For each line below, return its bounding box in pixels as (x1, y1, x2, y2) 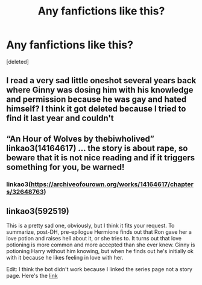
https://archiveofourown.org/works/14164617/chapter (31, 180, 194, 188)
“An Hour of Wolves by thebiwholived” (6, 134, 155, 144)
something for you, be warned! (6, 161, 125, 172)
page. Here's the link (6, 272, 58, 280)
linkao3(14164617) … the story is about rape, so (6, 143, 188, 153)
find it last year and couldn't (6, 113, 115, 124)
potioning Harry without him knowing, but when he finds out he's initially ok (6, 248, 194, 255)
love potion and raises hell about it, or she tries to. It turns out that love (6, 235, 182, 242)
